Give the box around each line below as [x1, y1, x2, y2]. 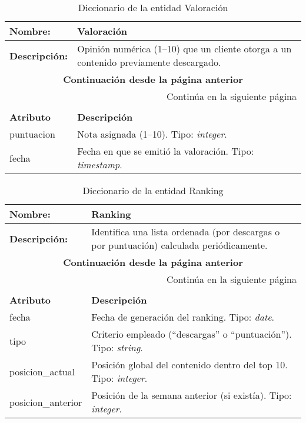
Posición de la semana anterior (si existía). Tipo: [91, 388, 292, 402]
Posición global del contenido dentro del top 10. [91, 358, 288, 371]
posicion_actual [9, 364, 75, 378]
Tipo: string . [91, 341, 143, 354]
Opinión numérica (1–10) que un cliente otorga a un [77, 42, 292, 55]
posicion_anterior [9, 395, 82, 409]
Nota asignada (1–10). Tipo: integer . [77, 127, 227, 141]
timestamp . [77, 158, 122, 171]
